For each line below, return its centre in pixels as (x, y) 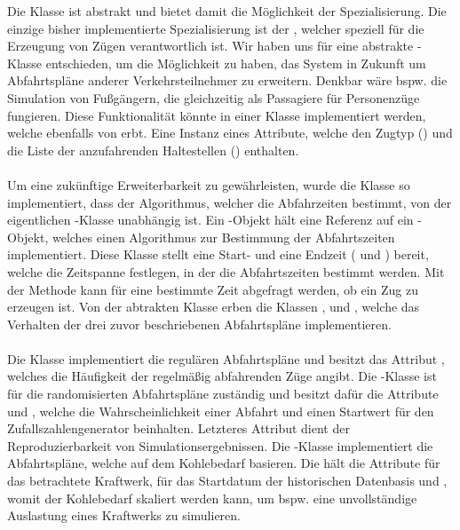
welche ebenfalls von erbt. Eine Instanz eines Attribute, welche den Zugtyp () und (230, 133)
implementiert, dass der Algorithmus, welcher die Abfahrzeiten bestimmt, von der (230, 202)
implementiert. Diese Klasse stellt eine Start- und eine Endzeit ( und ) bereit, (218, 254)
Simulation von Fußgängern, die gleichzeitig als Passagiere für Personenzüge (214, 97)
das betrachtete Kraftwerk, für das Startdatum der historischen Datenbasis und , (227, 481)
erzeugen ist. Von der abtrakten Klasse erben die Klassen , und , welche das (214, 307)
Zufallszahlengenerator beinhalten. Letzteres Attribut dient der (178, 428)
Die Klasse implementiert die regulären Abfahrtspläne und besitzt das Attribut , (226, 358)
